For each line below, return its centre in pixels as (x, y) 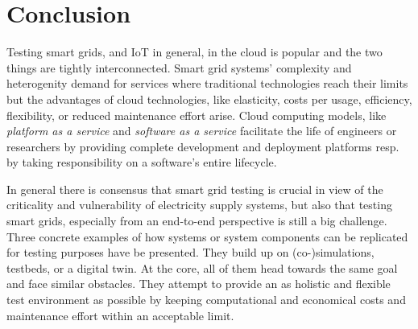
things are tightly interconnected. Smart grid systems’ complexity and (179, 67)
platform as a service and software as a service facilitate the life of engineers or (202, 131)
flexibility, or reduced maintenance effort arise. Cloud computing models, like (197, 115)
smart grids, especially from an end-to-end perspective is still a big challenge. (197, 221)
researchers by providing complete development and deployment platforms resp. (203, 146)
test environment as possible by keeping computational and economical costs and (206, 300)
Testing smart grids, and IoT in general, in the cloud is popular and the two (195, 52)
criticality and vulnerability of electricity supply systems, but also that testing (199, 205)
